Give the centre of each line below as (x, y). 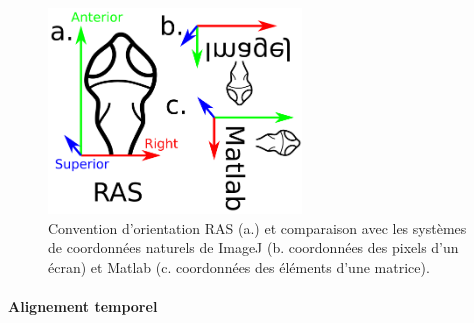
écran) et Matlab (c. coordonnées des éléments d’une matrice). (239, 266)
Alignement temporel (83, 306)
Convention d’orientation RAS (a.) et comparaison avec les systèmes (257, 227)
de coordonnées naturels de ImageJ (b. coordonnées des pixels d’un (253, 247)
